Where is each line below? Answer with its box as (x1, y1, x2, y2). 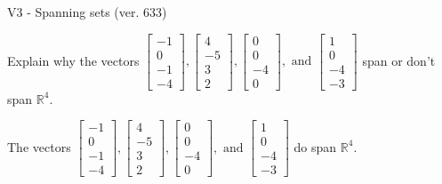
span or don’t (362, 51, 436, 69)
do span (293, 137, 337, 156)
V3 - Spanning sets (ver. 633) (7, 3, 167, 20)
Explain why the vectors (7, 51, 140, 69)
